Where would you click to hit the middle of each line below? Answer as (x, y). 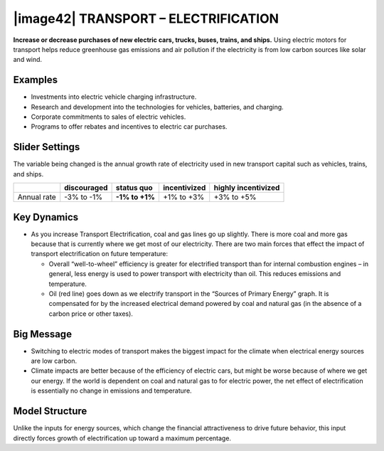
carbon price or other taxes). (91, 314)
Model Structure (50, 412)
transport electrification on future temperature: (100, 254)
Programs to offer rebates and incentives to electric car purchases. (129, 127)
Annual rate (37, 197)
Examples (36, 80)
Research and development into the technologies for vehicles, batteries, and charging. (157, 107)
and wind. (28, 60)
